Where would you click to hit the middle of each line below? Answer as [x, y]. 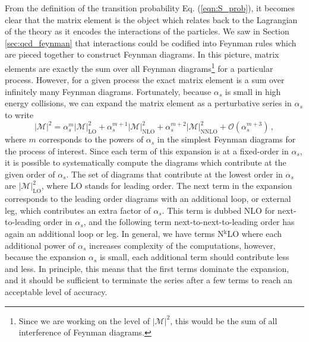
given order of [30, 174]
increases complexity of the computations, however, [182, 245]
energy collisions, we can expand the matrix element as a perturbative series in [148, 103]
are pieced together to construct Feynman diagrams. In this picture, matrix [142, 54]
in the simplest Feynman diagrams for [226, 139]
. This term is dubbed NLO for [218, 210]
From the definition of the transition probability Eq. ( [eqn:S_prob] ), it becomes [150, 8]
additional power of [40, 245]
